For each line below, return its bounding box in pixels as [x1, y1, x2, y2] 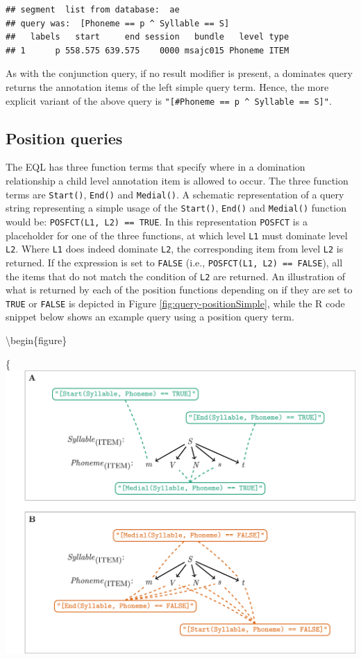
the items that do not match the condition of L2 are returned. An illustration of [6, 268, 346, 283]
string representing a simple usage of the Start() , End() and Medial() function [6, 200, 346, 215]
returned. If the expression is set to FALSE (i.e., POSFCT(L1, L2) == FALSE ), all [6, 255, 343, 269]
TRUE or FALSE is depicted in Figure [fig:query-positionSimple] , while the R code [6, 296, 345, 310]
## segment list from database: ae [6, 5, 180, 15]
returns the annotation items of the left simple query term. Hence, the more [6, 79, 329, 94]
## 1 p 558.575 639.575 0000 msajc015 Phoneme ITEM [6, 45, 289, 55]
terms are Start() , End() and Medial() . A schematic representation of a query [6, 187, 344, 201]
